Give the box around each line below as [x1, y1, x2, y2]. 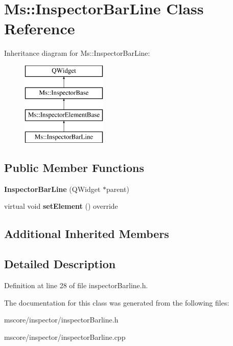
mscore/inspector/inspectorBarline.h [4, 314, 119, 325]
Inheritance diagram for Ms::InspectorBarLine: [4, 48, 150, 58]
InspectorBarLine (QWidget [4, 183, 101, 194]
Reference [4, 18, 75, 39]
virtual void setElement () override [4, 201, 118, 211]
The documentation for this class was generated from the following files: [4, 297, 229, 308]
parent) [106, 183, 129, 194]
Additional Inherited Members [4, 226, 169, 242]
